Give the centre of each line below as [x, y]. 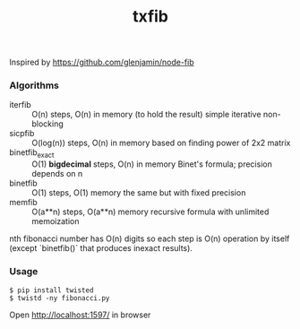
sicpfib [22, 134]
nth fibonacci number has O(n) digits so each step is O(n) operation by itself [150, 238]
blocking [48, 124]
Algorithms [34, 85]
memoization [56, 221]
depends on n [57, 174]
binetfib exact [32, 154]
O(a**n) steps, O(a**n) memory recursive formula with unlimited [150, 212]
